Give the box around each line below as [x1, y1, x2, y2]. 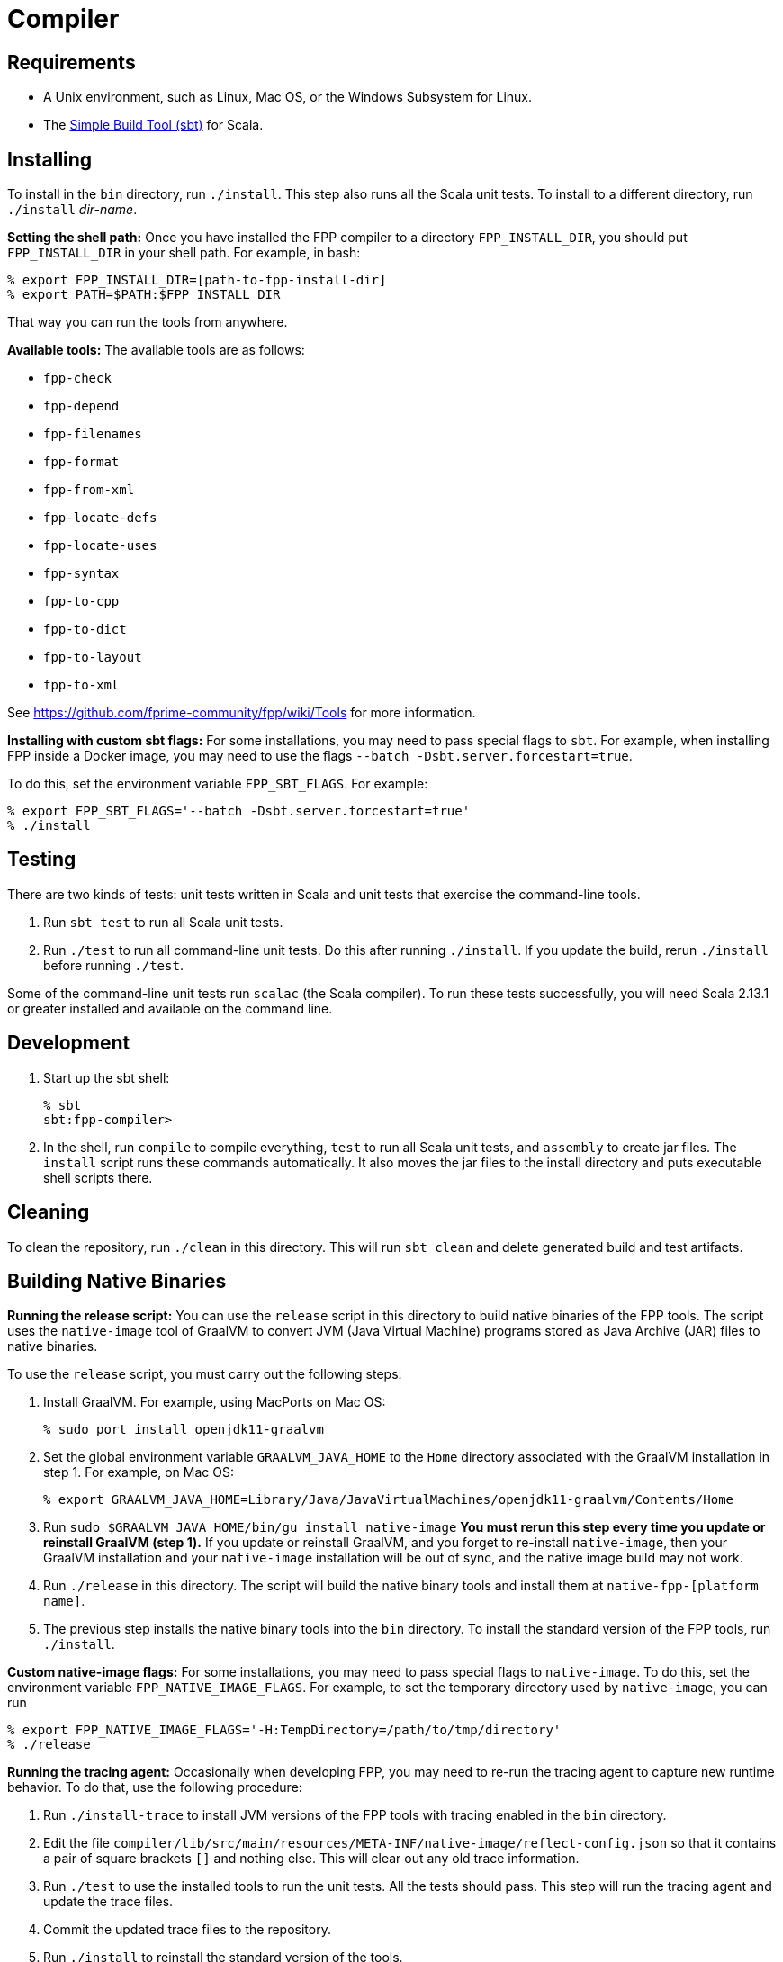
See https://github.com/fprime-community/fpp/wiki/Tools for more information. [7, 705, 476, 721]
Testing [7, 848, 76, 871]
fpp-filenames [43, 427, 142, 442]
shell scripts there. [43, 1169, 153, 1185]
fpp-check [43, 371, 112, 386]
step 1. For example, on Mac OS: [43, 1464, 234, 1480]
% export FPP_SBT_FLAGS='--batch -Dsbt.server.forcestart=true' [7, 804, 471, 819]
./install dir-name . [7, 202, 138, 218]
